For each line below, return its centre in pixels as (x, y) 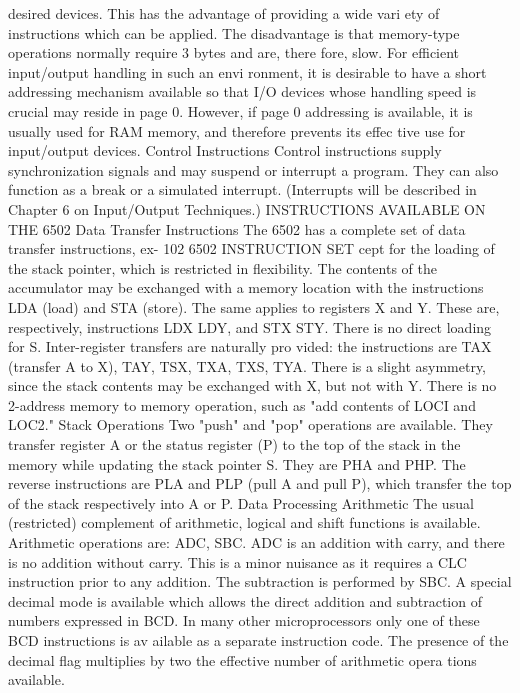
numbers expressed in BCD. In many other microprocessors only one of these (244, 620)
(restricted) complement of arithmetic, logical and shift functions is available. (244, 522)
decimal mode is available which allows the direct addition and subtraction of (245, 600)
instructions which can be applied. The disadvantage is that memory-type (234, 32)
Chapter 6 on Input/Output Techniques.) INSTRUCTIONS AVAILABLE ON (247, 208)
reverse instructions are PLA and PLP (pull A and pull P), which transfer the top (260, 483)
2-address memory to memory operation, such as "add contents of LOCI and (242, 404)
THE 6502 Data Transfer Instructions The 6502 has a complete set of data (237, 228)
